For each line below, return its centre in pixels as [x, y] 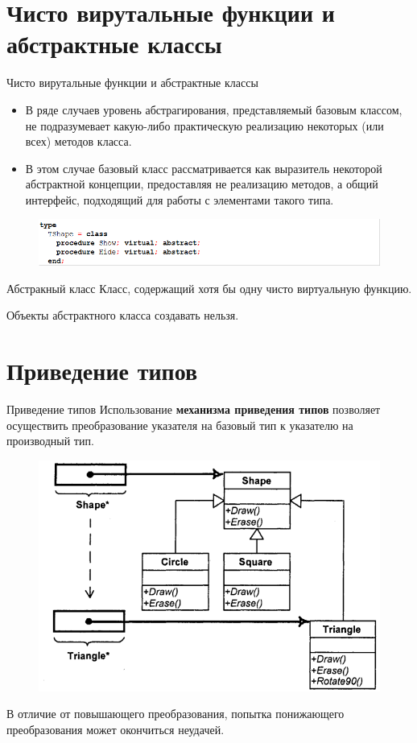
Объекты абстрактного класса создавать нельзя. [123, 315]
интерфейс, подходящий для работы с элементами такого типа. [180, 199]
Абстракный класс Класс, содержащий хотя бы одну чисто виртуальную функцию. [209, 288]
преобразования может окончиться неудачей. [116, 729]
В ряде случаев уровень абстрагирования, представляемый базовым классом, [214, 109]
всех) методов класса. [78, 141]
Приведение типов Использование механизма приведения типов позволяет [194, 409]
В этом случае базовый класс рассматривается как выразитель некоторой [204, 168]
